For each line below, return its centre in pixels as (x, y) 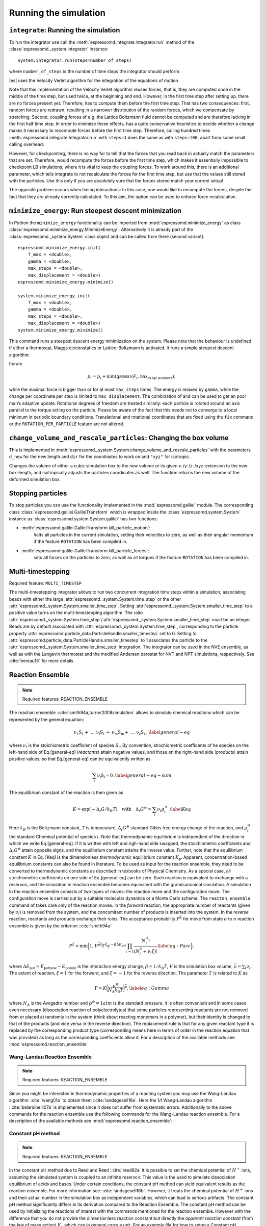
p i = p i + (97, 377)
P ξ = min (79, 945)
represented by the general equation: (47, 719)
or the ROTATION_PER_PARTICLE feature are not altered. (67, 424)
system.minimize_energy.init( (54, 296)
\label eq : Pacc (174, 946)
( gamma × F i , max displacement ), (145, 377)
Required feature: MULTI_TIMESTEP (45, 583)
